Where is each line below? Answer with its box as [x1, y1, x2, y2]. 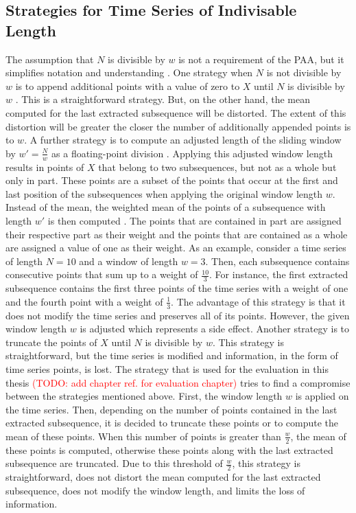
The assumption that [5, 52, 94, 66]
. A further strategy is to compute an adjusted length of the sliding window [24, 133, 342, 147]
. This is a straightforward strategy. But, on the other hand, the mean [15, 92, 310, 106]
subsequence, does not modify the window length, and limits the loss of [5, 483, 305, 497]
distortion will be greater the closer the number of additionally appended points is [5, 119, 351, 133]
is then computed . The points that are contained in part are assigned [47, 213, 342, 227]
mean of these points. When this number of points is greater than [5, 429, 281, 443]
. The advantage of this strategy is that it [171, 294, 346, 308]
